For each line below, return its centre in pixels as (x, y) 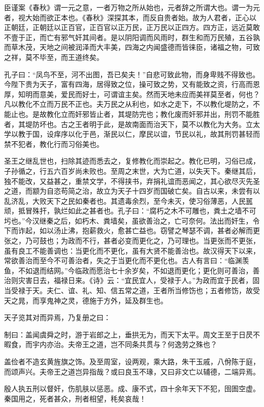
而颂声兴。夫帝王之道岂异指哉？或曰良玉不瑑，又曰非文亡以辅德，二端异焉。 (132, 371)
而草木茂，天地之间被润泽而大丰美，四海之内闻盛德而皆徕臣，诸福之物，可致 (132, 47)
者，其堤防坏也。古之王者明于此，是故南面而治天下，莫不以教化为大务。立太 (132, 124)
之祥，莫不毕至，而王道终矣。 (54, 57)
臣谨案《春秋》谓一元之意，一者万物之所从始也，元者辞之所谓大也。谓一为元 (132, 7)
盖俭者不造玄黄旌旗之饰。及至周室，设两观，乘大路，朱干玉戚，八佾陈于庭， (132, 361)
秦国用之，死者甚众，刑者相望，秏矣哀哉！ (75, 398)
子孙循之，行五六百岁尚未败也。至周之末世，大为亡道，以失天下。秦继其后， (132, 170)
